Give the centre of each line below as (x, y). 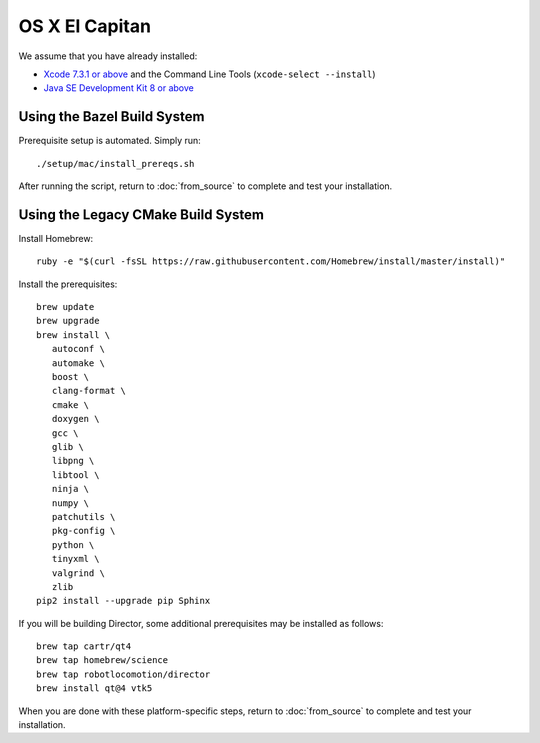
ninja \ (70, 489)
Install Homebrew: (56, 238)
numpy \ (70, 503)
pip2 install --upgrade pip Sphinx (123, 601)
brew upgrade (68, 321)
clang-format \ (89, 391)
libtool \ (75, 474)
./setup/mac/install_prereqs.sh (115, 163)
